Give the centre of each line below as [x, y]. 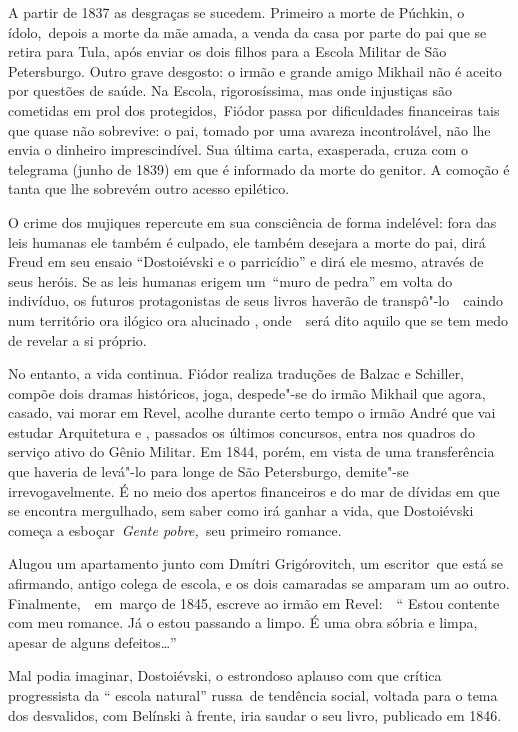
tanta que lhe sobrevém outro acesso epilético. [149, 188]
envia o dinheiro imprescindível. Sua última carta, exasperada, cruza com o [238, 149]
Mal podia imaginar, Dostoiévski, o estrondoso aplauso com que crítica [225, 675]
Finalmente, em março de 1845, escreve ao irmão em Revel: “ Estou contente [254, 602]
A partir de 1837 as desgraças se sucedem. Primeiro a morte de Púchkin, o [236, 12]
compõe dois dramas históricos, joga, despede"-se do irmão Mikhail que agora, [247, 392]
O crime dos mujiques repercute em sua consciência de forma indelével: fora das [252, 221]
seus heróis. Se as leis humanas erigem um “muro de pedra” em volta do [230, 280]
